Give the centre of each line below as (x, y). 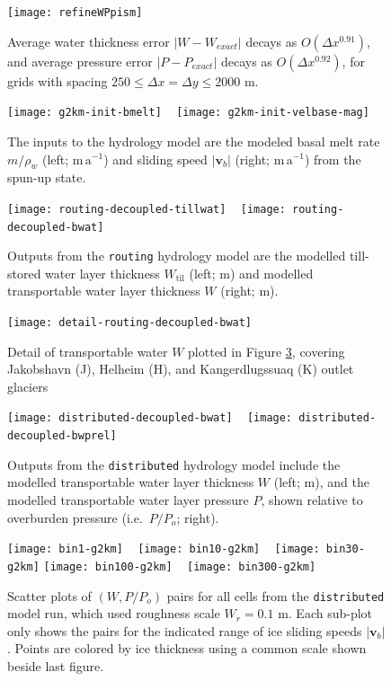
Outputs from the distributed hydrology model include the (174, 464)
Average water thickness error (89, 41)
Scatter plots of (49, 595)
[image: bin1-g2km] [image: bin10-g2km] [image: (164, 549)
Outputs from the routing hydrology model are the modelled (177, 256)
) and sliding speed (156, 159)
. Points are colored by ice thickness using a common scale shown (187, 648)
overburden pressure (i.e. (75, 517)
